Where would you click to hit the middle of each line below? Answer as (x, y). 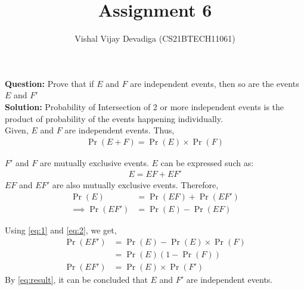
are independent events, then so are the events (215, 83)
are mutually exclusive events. (94, 162)
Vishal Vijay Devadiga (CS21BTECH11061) (155, 38)
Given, (17, 130)
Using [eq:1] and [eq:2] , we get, (61, 230)
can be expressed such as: (207, 162)
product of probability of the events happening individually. (114, 118)
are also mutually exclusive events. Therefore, (135, 185)
